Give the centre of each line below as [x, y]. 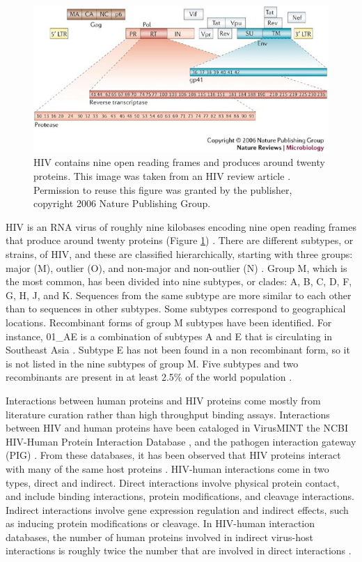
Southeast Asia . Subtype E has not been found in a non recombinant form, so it [178, 350]
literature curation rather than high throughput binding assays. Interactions [168, 414]
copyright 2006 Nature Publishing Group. [122, 203]
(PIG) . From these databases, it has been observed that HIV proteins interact [173, 455]
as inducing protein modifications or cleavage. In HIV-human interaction [160, 523]
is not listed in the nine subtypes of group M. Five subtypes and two [152, 363]
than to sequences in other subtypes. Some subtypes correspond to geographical [176, 309]
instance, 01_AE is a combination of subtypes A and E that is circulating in [169, 336]
